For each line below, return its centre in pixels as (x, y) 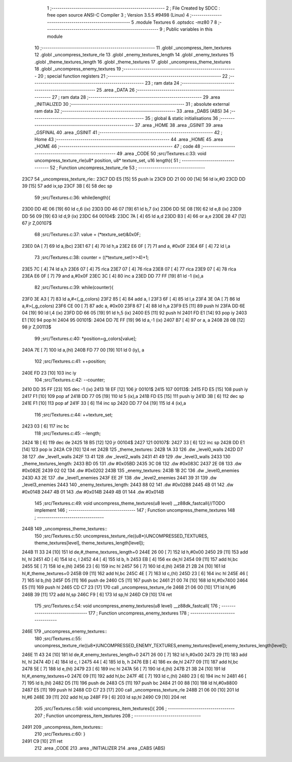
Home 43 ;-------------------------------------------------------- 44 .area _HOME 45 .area (129, 140)
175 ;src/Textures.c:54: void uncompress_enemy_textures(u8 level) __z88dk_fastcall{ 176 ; (127, 606)
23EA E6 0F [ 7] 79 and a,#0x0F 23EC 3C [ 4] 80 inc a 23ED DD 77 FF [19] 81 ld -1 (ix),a (113, 276)
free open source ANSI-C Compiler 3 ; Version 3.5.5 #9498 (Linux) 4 (118, 15)
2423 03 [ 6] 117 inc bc (46, 426)
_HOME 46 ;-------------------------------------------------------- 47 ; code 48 (117, 147)
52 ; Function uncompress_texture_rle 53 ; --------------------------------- (128, 167)
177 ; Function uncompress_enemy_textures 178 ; (139, 613)
